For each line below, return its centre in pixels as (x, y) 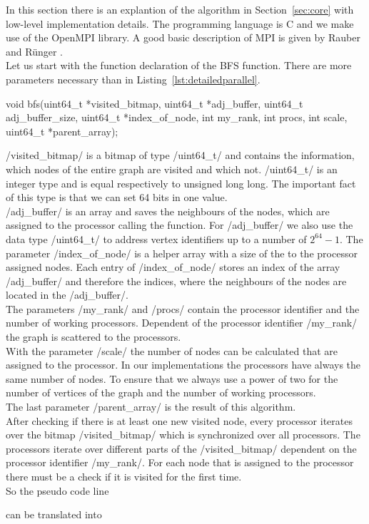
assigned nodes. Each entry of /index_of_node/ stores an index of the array (173, 267)
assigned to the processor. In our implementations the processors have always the (183, 365)
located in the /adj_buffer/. (67, 295)
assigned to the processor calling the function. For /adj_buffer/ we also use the (180, 225)
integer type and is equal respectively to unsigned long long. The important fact (181, 183)
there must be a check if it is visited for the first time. (124, 476)
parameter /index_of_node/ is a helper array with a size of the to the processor (182, 253)
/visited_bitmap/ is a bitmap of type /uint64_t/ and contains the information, (180, 155)
